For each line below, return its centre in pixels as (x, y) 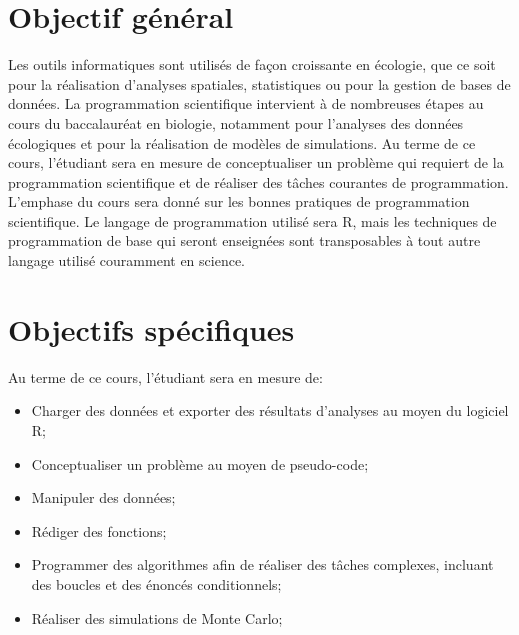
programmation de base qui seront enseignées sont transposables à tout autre (244, 240)
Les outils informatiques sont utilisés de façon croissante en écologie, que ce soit (252, 64)
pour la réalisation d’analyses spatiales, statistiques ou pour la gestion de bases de (259, 83)
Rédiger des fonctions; (99, 530)
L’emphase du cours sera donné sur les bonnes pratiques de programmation (239, 201)
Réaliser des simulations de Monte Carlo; (157, 617)
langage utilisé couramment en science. (126, 260)
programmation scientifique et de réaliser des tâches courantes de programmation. (258, 181)
